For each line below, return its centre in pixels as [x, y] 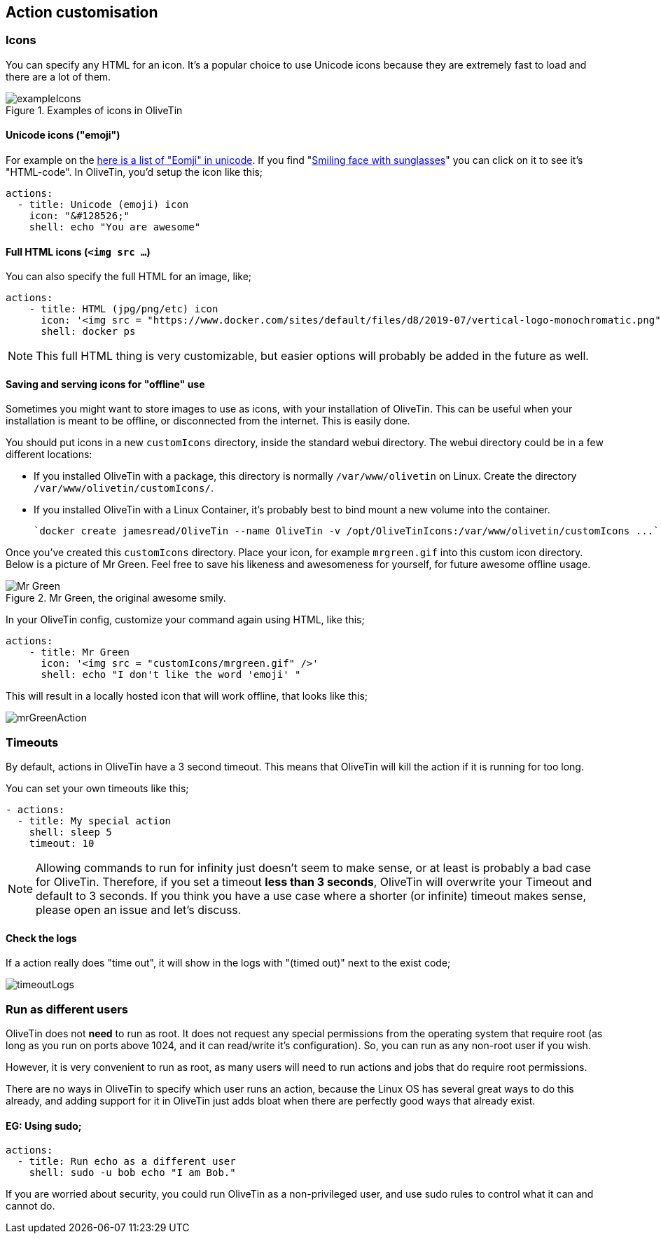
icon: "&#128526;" [79, 216]
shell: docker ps [88, 332]
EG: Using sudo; [44, 1126]
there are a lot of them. [58, 76]
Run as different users [67, 1009]
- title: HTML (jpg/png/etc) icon [124, 309]
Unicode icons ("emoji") [63, 135]
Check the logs [41, 938]
